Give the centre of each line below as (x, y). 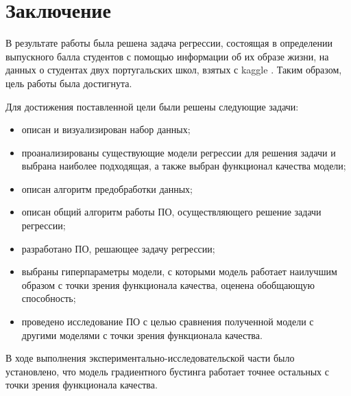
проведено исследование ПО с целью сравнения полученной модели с (168, 322)
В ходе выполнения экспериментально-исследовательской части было (150, 358)
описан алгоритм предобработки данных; (107, 188)
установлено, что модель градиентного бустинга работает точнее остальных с (167, 371)
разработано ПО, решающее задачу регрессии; (118, 248)
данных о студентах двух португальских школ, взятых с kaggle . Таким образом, (174, 70)
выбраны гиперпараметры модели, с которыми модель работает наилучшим (179, 271)
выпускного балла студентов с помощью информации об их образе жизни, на (167, 56)
